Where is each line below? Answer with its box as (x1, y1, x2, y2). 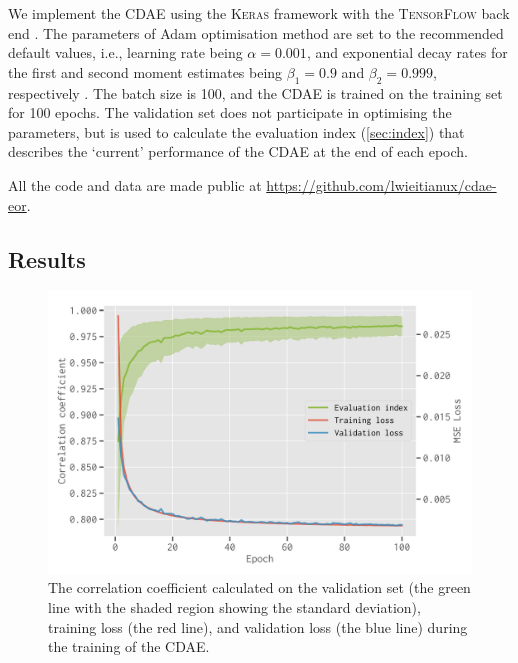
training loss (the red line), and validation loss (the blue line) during (48, 616, 468, 637)
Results (8, 243, 86, 274)
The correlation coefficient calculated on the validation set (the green (48, 577, 471, 598)
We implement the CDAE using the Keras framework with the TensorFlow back (8, 3, 510, 23)
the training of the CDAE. (48, 636, 210, 657)
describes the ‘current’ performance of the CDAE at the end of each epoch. (8, 141, 468, 162)
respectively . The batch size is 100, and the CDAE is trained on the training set (8, 82, 503, 103)
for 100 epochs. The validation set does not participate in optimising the (8, 102, 452, 123)
